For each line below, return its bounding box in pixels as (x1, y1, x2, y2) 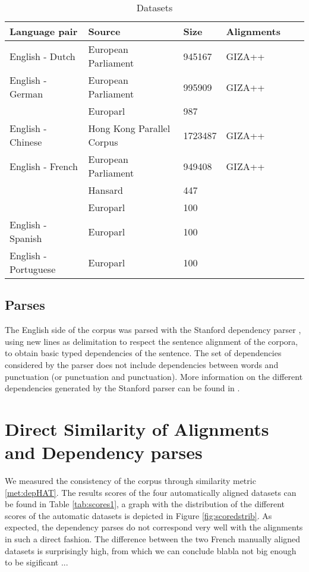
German (10, 87, 43, 100)
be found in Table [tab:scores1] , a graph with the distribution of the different (5, 498, 285, 510)
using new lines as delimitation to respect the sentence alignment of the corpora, (5, 335, 298, 347)
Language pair (10, 24, 78, 38)
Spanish (10, 231, 42, 245)
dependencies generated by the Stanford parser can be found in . (5, 382, 240, 394)
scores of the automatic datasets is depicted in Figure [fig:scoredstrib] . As (5, 509, 272, 521)
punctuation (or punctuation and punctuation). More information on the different (5, 370, 303, 382)
